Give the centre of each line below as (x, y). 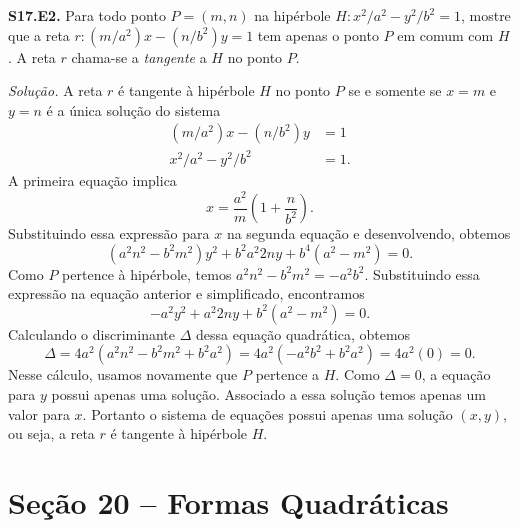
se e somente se (395, 90)
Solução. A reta (55, 90)
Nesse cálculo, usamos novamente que (123, 374)
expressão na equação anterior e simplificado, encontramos (186, 293)
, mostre (485, 15)
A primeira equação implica (92, 179)
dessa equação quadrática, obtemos (303, 333)
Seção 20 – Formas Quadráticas (228, 502)
